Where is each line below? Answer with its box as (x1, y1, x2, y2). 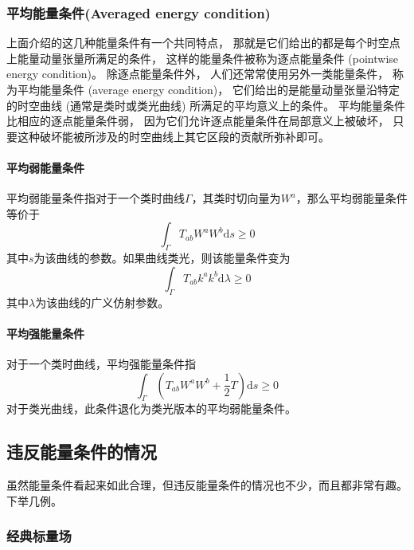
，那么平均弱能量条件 (295, 190, 408, 206)
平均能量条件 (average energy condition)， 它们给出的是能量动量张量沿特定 (17, 81, 400, 97)
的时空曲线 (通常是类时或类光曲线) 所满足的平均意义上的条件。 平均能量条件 (6, 96, 405, 113)
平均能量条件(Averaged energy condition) (6, 2, 271, 22)
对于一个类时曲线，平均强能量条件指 (6, 355, 196, 371)
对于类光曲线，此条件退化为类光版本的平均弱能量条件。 (6, 400, 296, 417)
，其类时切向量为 (191, 190, 281, 206)
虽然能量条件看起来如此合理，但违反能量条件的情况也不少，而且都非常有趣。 (6, 477, 408, 493)
